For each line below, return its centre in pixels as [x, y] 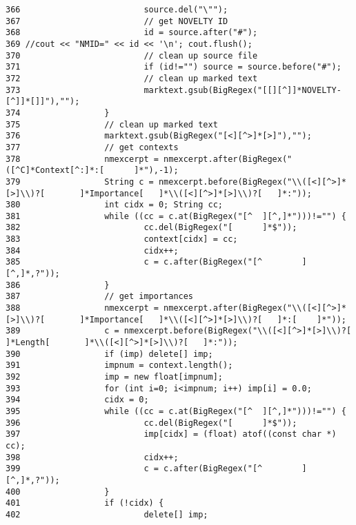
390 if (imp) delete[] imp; [109, 354]
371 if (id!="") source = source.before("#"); [174, 67]
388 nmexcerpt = [82, 308]
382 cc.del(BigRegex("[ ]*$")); [151, 228]
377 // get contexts [92, 147]
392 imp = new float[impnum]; [114, 377]
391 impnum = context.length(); [119, 366]
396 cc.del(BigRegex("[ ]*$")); [151, 423]
